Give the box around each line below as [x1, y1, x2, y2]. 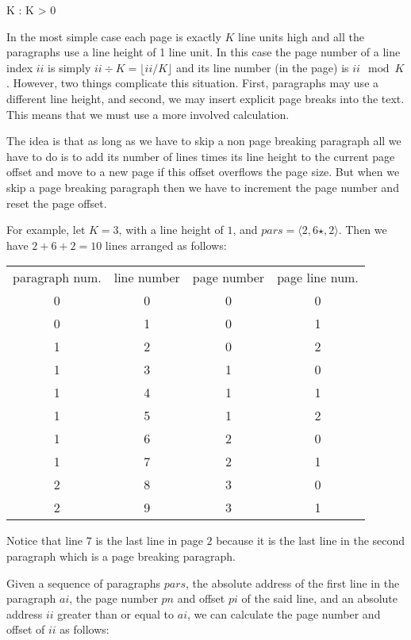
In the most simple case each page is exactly [6, 28, 221, 44]
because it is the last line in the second [216, 532, 405, 549]
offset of [6, 621, 45, 638]
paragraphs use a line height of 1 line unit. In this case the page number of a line [6, 44, 401, 60]
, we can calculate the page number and [186, 605, 381, 622]
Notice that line [6, 532, 83, 549]
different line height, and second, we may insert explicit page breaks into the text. [6, 90, 405, 106]
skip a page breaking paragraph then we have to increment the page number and [6, 178, 399, 195]
